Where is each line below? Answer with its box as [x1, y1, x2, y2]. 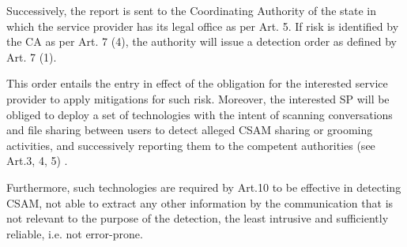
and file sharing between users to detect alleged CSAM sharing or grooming [6, 122, 373, 138]
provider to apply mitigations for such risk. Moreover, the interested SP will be [6, 90, 390, 107]
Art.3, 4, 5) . [6, 152, 68, 169]
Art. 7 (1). [6, 48, 57, 65]
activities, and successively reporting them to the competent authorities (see [6, 137, 375, 153]
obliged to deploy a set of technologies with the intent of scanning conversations [6, 106, 393, 122]
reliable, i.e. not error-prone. [6, 225, 143, 241]
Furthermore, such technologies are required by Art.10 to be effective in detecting [6, 178, 401, 195]
